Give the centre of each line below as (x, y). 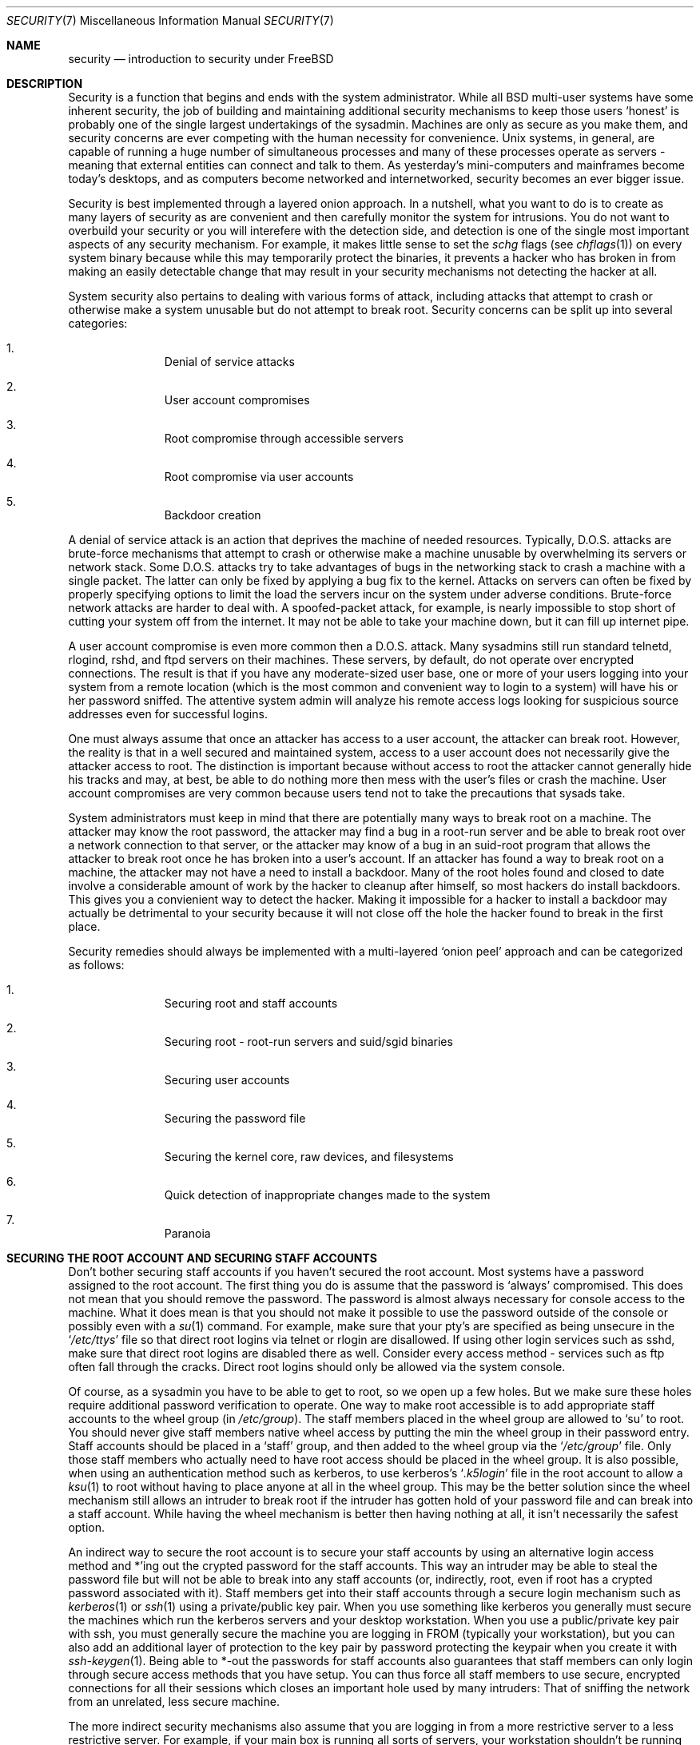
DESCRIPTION (45, 83)
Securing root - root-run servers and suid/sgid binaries (308, 1041)
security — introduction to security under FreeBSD (201, 59)
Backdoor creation (213, 515)
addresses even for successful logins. (168, 714)
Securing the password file (235, 1118)
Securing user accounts (227, 1080)
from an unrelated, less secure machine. (174, 1701)
